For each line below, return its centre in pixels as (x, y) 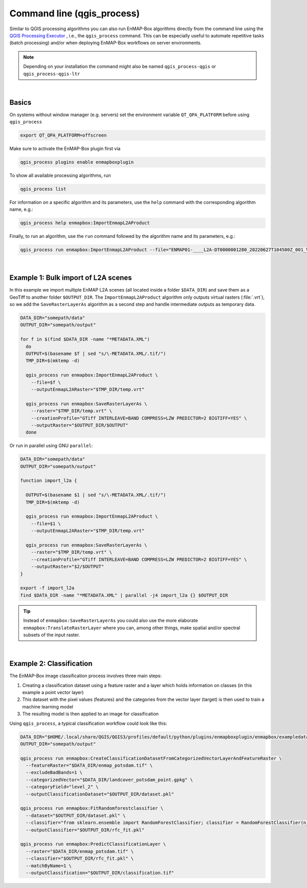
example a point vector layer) (53, 692)
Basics (20, 102)
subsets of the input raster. (52, 635)
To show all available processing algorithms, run (60, 175)
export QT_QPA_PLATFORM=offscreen (63, 135)
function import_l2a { (49, 481)
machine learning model (48, 706)
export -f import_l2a (47, 588)
